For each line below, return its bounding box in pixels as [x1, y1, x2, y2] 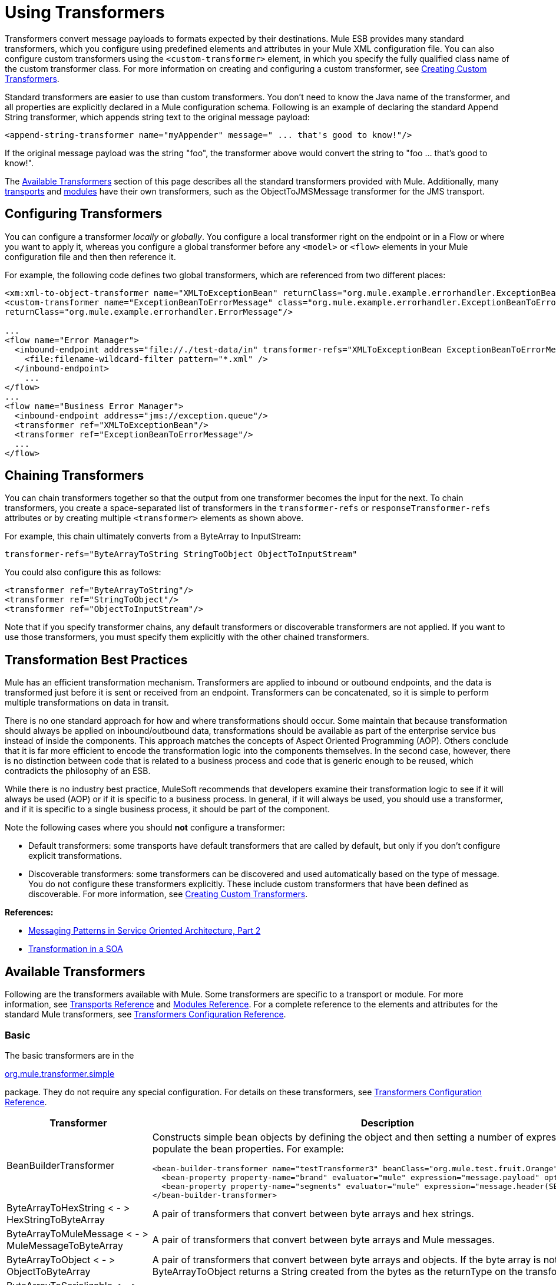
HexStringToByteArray [6, 1213, 105, 1225]
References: [5, 907, 54, 918]
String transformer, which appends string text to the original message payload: [5, 111, 310, 122]
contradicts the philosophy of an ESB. [5, 766, 151, 776]
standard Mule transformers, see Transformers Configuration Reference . [5, 1009, 286, 1020]
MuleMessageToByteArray [6, 1239, 123, 1251]
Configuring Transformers [5, 206, 163, 222]
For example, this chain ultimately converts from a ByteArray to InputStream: [5, 531, 301, 542]
